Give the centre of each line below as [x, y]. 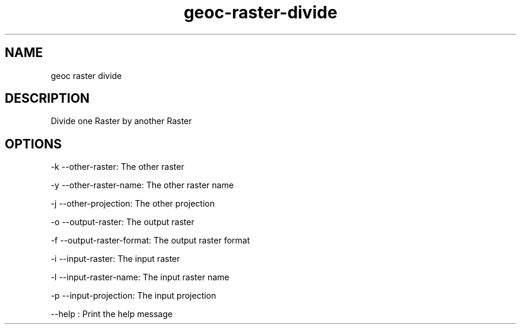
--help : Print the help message [112, 314]
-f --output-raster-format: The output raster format [150, 241]
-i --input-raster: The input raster [115, 259]
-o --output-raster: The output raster [123, 222]
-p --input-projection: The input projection [134, 296]
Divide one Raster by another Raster [121, 121]
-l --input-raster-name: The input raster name [140, 277]
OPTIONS [33, 144]
